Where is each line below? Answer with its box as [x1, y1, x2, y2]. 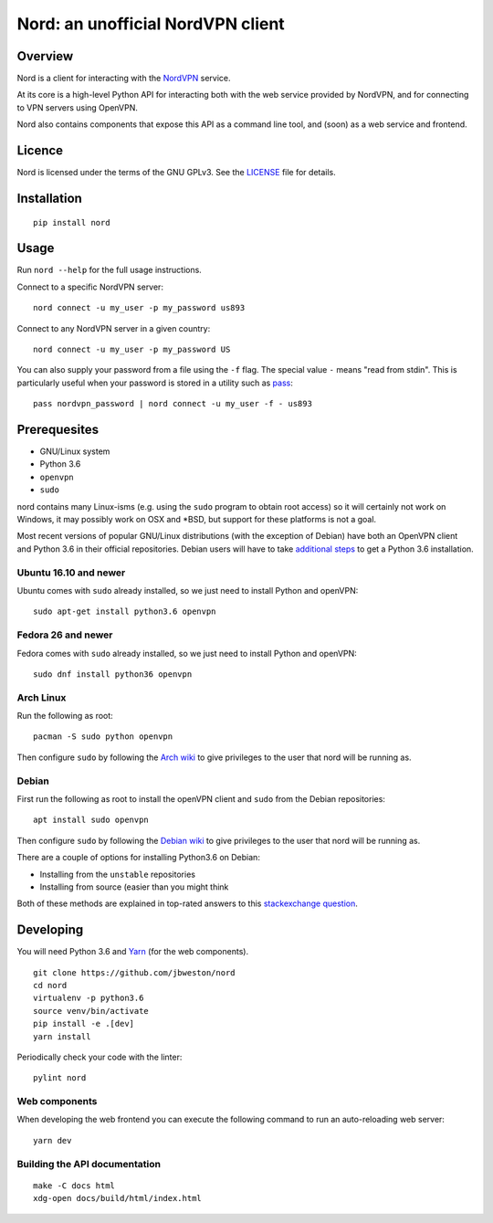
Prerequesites [16, 422, 100, 438]
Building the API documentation [16, 1157, 162, 1170]
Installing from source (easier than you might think [39, 881, 229, 892]
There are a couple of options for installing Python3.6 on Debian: [16, 852, 260, 863]
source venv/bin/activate [33, 1006, 150, 1016]
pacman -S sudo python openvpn [33, 732, 173, 742]
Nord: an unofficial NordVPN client [16, 14, 285, 34]
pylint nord [33, 1073, 87, 1083]
